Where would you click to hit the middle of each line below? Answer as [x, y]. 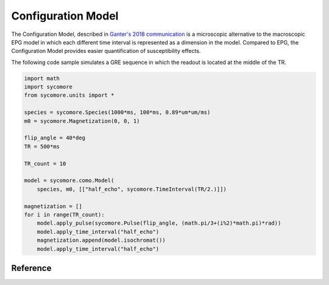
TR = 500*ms [42, 146]
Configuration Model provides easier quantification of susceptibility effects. [106, 51]
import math [42, 78]
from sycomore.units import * [69, 95]
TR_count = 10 [45, 164]
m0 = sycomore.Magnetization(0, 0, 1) [82, 121]
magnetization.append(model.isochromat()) [101, 240]
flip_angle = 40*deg [55, 138]
